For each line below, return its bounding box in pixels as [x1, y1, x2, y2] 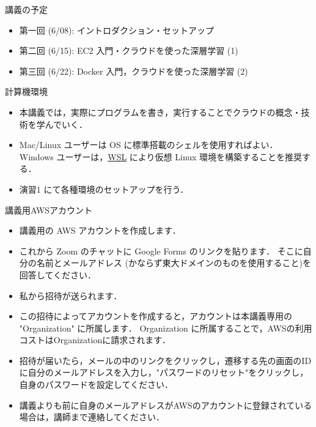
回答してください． [19, 268, 96, 281]
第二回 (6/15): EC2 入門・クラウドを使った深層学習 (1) [19, 44, 238, 57]
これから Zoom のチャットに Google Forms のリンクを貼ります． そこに [19, 244, 303, 257]
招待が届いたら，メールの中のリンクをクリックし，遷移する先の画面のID [19, 354, 312, 366]
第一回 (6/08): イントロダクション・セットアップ [19, 23, 214, 36]
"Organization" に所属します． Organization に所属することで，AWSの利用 [19, 321, 312, 334]
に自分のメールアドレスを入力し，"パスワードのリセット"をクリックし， [19, 366, 309, 379]
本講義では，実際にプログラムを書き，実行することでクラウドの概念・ [19, 105, 301, 118]
